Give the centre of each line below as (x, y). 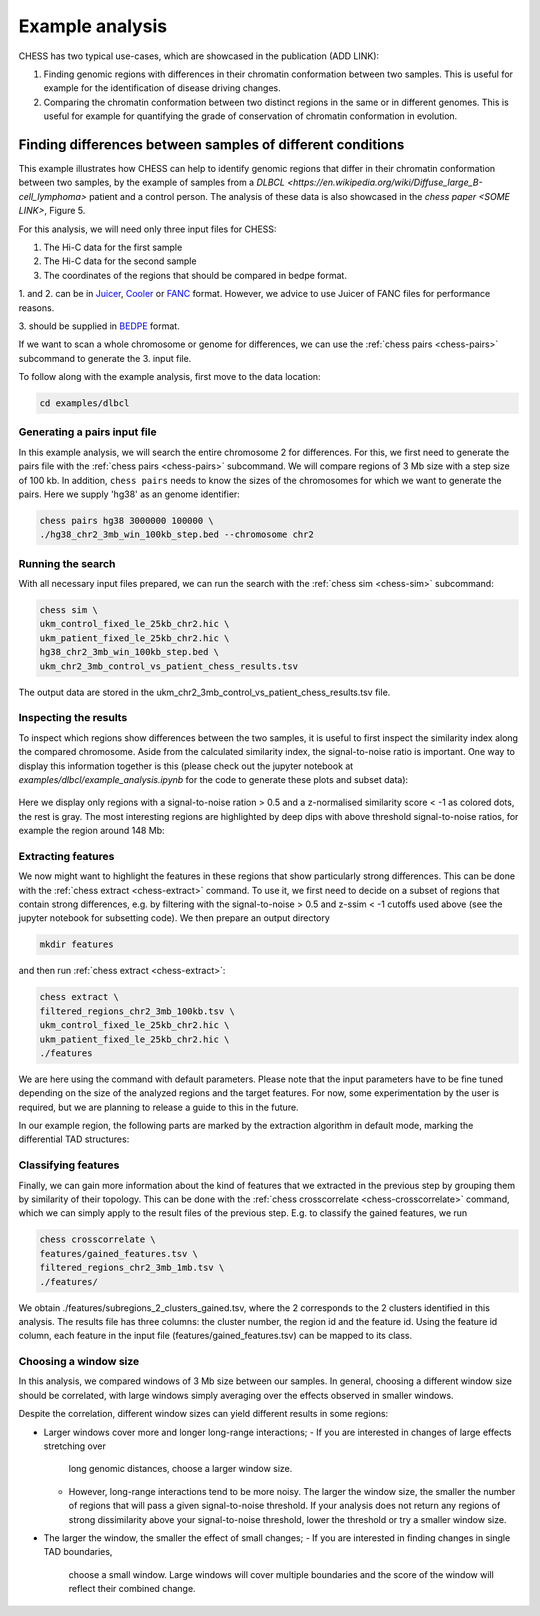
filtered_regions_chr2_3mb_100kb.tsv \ (137, 1011)
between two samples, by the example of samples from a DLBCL (151, 182)
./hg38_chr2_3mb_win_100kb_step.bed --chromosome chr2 (176, 534)
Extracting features (66, 856)
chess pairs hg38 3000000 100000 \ (126, 520)
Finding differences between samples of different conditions (211, 144)
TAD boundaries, (78, 1552)
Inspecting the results (73, 718)
